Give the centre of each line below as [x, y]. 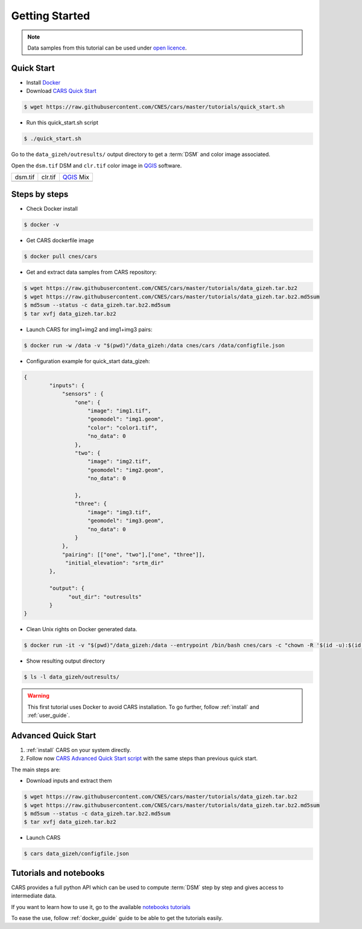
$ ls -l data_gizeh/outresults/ [72, 677]
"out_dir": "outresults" [105, 597]
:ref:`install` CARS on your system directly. [79, 750]
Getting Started [51, 16]
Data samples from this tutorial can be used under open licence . [107, 48]
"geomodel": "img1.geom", [126, 419]
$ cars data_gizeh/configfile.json [76, 854]
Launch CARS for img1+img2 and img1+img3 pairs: [89, 329]
